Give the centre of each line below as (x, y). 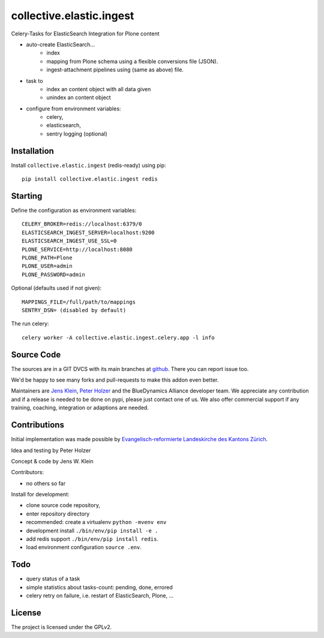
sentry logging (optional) (77, 134)
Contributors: (28, 472)
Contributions (37, 425)
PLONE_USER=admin (47, 266)
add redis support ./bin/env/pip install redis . (92, 539)
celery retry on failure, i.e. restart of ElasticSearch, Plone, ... (100, 596)
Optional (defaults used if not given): (56, 288)
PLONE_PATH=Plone (47, 258)
